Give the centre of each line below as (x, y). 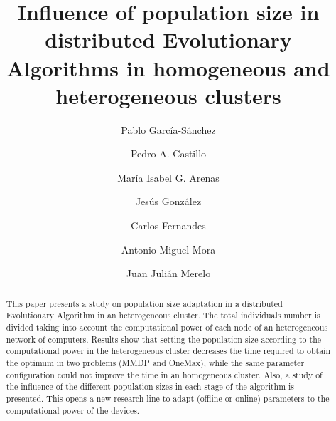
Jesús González (168, 201)
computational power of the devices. (73, 410)
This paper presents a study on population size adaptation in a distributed (144, 303)
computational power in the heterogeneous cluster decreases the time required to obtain (168, 351)
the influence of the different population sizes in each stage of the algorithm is (150, 386)
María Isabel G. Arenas (168, 177)
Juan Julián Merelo (168, 273)
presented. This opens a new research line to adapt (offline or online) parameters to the (168, 398)
